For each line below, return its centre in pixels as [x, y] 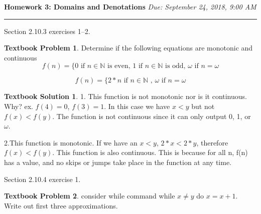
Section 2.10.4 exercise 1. [42, 179]
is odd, [175, 66]
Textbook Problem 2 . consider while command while [90, 196]
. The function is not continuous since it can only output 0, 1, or [152, 116]
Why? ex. [19, 106]
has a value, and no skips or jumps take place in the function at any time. [118, 162]
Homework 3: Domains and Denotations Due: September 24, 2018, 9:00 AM [130, 6]
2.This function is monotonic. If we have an [71, 142]
